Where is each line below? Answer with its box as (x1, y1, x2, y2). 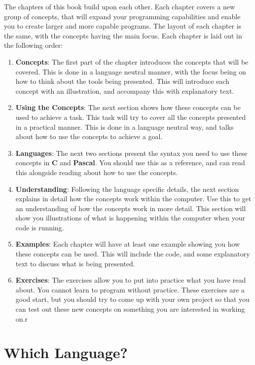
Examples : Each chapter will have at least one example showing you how (15, 239, 240, 249)
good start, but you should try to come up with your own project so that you (15, 294, 250, 304)
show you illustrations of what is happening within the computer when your (15, 213, 245, 223)
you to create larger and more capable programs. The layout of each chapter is (4, 21, 242, 31)
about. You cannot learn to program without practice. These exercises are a (15, 284, 245, 294)
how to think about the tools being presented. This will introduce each (15, 76, 229, 86)
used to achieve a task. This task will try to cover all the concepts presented (15, 111, 246, 122)
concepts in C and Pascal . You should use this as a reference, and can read (15, 157, 245, 168)
